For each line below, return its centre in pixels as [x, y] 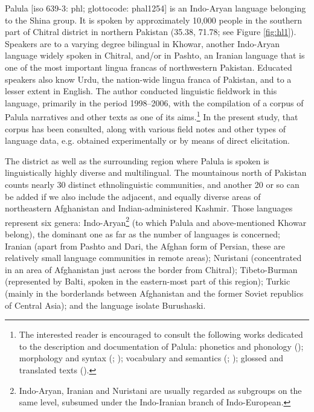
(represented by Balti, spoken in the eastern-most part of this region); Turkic [148, 281]
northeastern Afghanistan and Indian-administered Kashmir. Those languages [149, 208]
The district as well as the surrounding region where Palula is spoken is [137, 160]
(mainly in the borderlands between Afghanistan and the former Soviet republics [154, 293]
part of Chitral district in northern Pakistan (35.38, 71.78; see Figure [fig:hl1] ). [151, 32]
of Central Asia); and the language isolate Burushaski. [105, 305]
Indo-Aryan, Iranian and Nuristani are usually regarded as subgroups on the [160, 390]
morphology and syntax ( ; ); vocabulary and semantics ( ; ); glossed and [151, 358]
